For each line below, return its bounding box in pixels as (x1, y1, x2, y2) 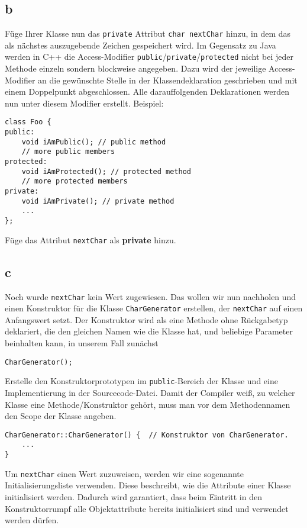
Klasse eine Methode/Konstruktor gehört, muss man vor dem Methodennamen (5, 398, 290, 410)
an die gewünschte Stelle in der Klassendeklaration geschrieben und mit (38, 73, 298, 86)
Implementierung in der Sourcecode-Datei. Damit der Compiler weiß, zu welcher (5, 386, 295, 398)
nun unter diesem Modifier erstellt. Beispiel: (5, 96, 164, 109)
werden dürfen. (5, 514, 59, 526)
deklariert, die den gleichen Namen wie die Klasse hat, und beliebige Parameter (5, 325, 293, 337)
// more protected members (21, 177, 128, 186)
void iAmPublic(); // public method (21, 137, 166, 146)
